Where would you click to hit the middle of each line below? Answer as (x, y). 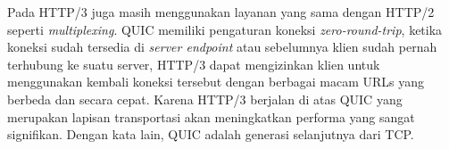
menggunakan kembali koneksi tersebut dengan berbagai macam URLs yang (216, 82)
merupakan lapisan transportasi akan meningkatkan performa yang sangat (211, 116)
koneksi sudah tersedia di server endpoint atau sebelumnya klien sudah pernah (222, 47)
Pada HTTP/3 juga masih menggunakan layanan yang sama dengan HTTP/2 (221, 12)
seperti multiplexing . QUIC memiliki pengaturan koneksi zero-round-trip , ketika (225, 29)
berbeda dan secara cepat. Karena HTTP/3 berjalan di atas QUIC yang (205, 99)
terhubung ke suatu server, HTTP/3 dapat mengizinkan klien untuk (194, 64)
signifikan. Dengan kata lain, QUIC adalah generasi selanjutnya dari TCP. (211, 134)
